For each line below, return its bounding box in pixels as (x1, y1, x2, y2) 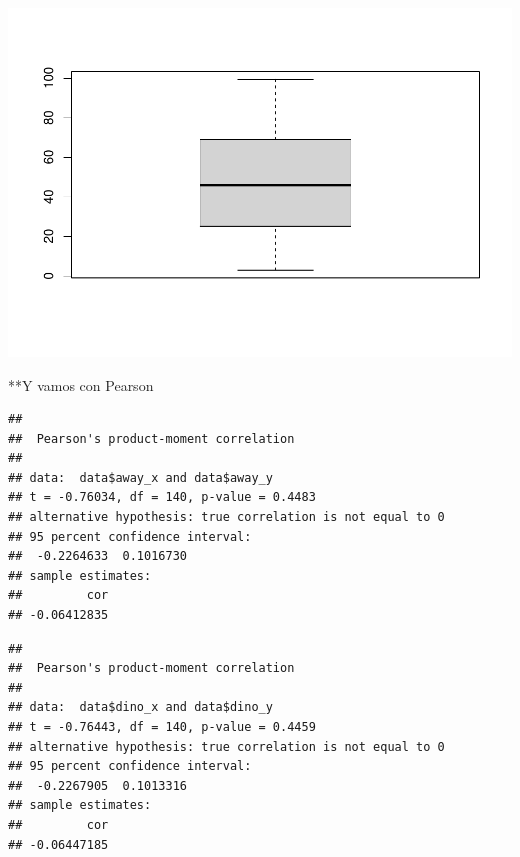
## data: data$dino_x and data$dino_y (8, 700, 273, 715)
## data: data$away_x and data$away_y (8, 470, 273, 485)
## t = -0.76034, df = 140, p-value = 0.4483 (8, 490, 316, 505)
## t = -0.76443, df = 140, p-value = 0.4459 (8, 720, 316, 735)
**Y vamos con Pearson (8, 374, 154, 395)
